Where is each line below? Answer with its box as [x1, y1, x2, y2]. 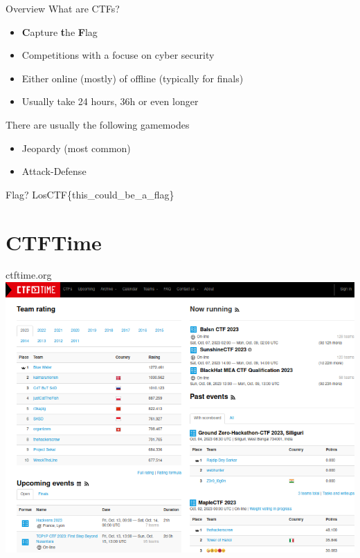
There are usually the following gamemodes [6, 117, 190, 131]
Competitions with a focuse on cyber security [21, 48, 215, 62]
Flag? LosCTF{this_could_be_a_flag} [6, 187, 174, 201]
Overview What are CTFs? [6, 1, 120, 15]
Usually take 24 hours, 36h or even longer [21, 94, 199, 109]
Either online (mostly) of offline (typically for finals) [21, 71, 244, 85]
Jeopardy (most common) [21, 140, 131, 155]
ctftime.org [6, 268, 52, 282]
